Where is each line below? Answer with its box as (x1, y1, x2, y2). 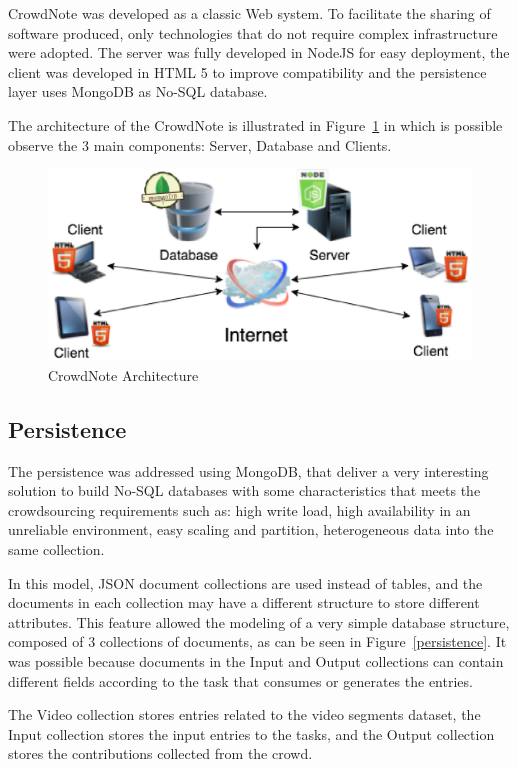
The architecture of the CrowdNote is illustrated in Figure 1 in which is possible (8, 114, 503, 135)
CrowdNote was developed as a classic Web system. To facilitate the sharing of (8, 3, 491, 23)
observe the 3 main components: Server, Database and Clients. (8, 134, 392, 155)
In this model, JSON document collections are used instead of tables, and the (8, 572, 483, 593)
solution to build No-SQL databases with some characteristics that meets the (8, 480, 481, 501)
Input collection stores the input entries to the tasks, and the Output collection (8, 723, 495, 744)
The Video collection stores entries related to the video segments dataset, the (8, 704, 481, 725)
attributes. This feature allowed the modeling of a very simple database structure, (8, 611, 510, 632)
